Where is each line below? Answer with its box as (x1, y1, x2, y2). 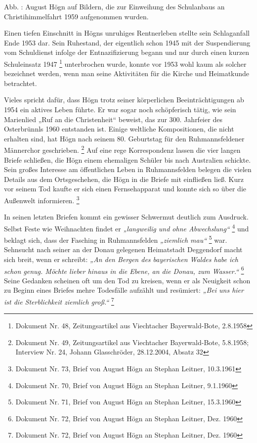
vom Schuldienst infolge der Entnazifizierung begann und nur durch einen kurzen (4, 47, 249, 57)
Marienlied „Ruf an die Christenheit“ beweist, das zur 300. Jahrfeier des (4, 114, 222, 124)
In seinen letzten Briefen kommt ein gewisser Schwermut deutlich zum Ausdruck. (4, 212, 249, 222)
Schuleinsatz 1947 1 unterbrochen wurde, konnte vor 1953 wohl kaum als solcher (4, 57, 247, 69)
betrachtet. (4, 78, 37, 88)
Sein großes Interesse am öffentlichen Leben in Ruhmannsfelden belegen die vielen (4, 164, 252, 175)
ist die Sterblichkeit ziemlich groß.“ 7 (4, 295, 114, 307)
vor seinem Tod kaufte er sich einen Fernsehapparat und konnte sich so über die (4, 183, 246, 194)
